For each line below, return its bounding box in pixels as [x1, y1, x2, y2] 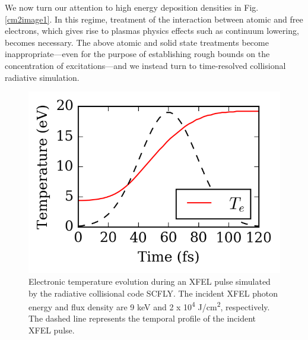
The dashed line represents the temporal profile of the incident [28, 312, 256, 325]
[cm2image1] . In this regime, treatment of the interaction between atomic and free [5, 12, 303, 25]
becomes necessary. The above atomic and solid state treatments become [5, 36, 269, 48]
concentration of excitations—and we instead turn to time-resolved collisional [5, 59, 286, 71]
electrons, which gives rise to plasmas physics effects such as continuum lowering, [5, 24, 299, 37]
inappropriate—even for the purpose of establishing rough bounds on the [5, 48, 270, 60]
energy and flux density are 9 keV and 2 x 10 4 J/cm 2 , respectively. [28, 299, 270, 313]
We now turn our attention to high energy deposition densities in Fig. [5, 1, 259, 13]
